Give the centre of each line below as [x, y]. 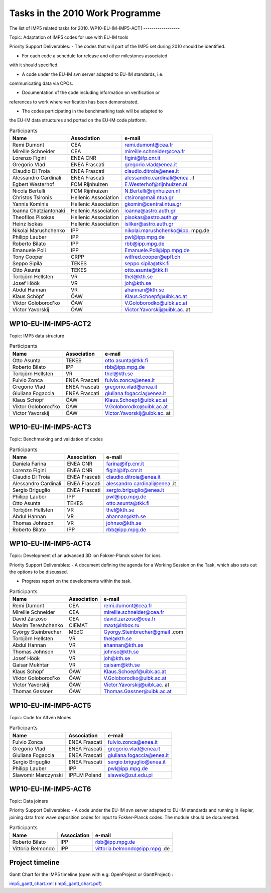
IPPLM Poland [85, 775]
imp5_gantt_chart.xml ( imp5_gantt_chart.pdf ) [56, 883]
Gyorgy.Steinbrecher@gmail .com [143, 632]
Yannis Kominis [30, 204]
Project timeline [34, 862]
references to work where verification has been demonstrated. [74, 102]
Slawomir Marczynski [38, 775]
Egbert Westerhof [33, 184]
